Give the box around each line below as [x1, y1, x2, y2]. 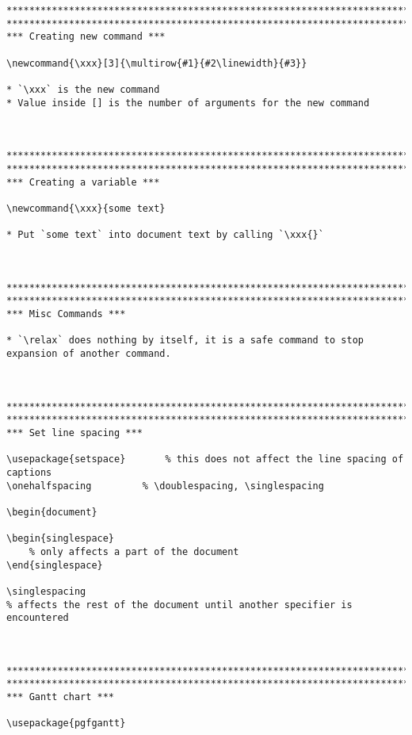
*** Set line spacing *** [6, 427, 143, 438]
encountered [6, 612, 69, 624]
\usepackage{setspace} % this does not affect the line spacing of [6, 454, 404, 465]
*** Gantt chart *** [6, 691, 115, 703]
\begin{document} [6, 506, 97, 518]
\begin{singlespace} [6, 533, 115, 545]
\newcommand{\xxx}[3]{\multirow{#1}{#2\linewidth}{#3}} [6, 57, 307, 69]
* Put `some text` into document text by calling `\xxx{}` [6, 229, 324, 241]
